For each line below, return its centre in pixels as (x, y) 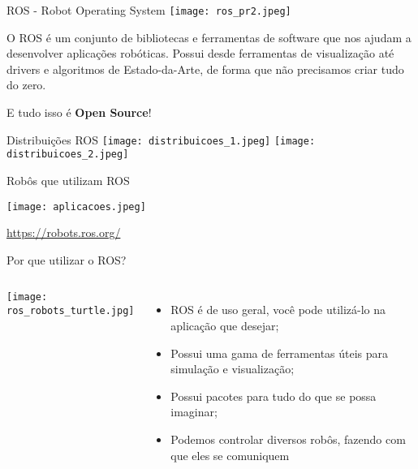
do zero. (26, 85)
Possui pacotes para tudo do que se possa (274, 396)
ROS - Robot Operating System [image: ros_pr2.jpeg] (149, 10)
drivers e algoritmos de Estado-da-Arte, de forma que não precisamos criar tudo (205, 69)
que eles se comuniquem (230, 455)
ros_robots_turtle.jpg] (71, 311)
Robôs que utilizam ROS (68, 180)
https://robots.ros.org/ (64, 232)
